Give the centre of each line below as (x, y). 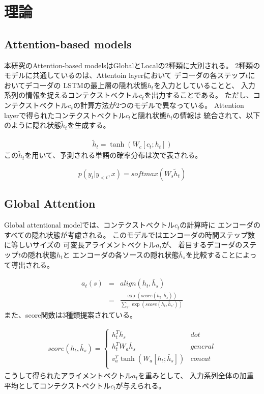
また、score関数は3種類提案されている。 (71, 314)
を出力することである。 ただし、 (199, 95)
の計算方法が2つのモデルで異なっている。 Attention (158, 105)
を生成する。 (89, 125)
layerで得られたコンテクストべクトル (65, 115)
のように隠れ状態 (33, 125)
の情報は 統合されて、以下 (216, 115)
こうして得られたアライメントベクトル (68, 375)
